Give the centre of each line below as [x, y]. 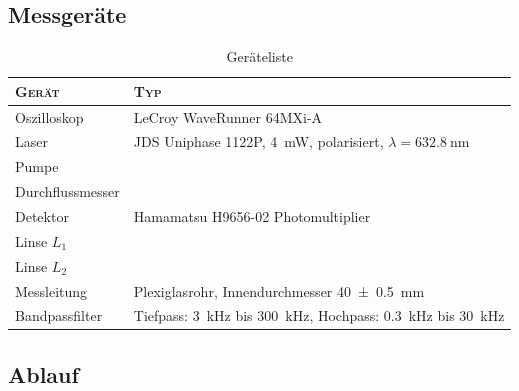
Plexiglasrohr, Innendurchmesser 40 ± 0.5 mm [279, 290]
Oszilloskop [49, 116]
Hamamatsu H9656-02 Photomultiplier [252, 216]
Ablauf [43, 373]
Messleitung [51, 290]
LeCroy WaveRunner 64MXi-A [228, 116]
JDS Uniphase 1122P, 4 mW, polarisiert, [258, 141]
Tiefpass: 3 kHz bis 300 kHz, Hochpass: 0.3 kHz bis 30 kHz [319, 315]
